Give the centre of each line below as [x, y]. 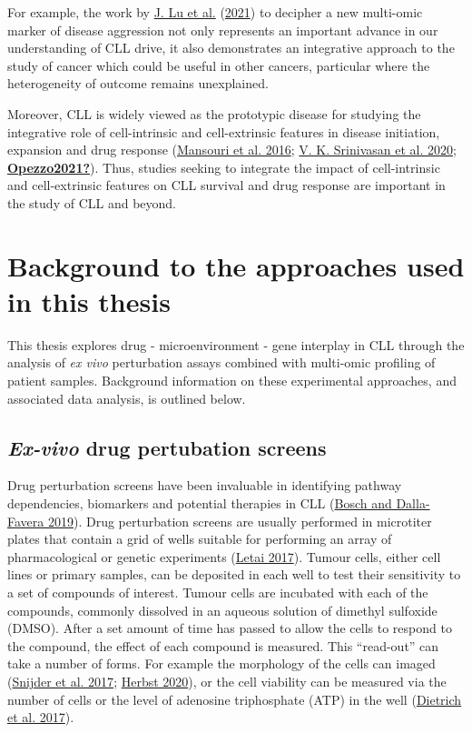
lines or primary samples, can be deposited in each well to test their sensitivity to [234, 574]
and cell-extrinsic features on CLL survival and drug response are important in [226, 185]
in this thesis [89, 301]
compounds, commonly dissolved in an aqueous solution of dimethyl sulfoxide [222, 610]
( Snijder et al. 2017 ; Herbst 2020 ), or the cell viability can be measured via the [227, 681]
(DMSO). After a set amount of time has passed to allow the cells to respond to [230, 628]
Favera [26, 521]
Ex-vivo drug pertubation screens [167, 447]
